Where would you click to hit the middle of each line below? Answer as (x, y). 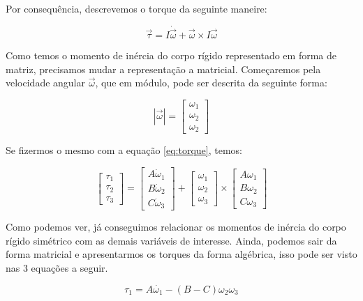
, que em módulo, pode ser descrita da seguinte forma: (211, 83)
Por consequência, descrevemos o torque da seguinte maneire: (136, 8)
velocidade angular (46, 83)
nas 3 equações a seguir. (57, 267)
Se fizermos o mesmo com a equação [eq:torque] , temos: (124, 150)
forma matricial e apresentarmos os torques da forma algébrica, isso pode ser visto (181, 254)
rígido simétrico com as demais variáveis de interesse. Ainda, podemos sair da (171, 240)
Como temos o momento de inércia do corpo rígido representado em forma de (171, 55)
